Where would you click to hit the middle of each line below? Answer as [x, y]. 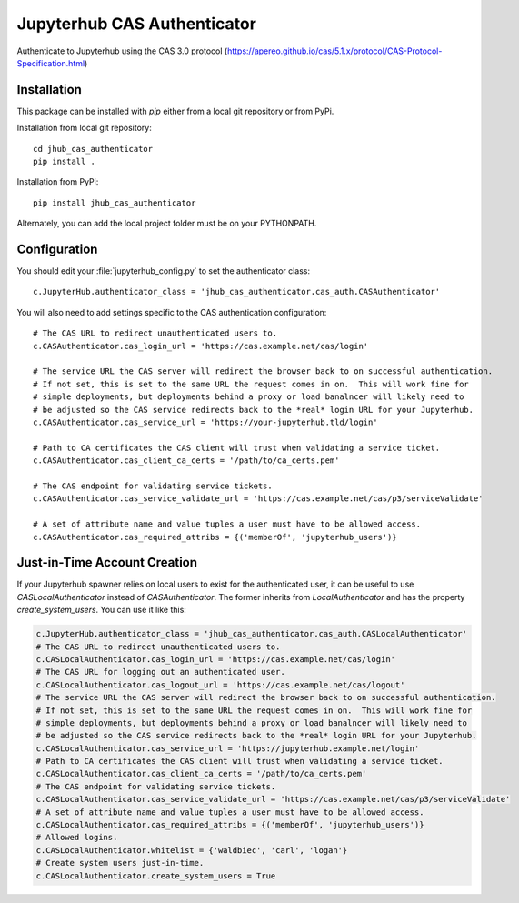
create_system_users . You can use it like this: [101, 610]
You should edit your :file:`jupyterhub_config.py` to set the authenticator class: [164, 271]
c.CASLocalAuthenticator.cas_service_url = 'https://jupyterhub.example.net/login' [228, 748]
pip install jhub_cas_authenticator [115, 203]
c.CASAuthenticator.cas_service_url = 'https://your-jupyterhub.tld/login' [205, 422]
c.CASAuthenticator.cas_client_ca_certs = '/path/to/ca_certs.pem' [186, 461]
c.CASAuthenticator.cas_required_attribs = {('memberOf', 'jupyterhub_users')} [215, 537]
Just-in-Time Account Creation [107, 562]
